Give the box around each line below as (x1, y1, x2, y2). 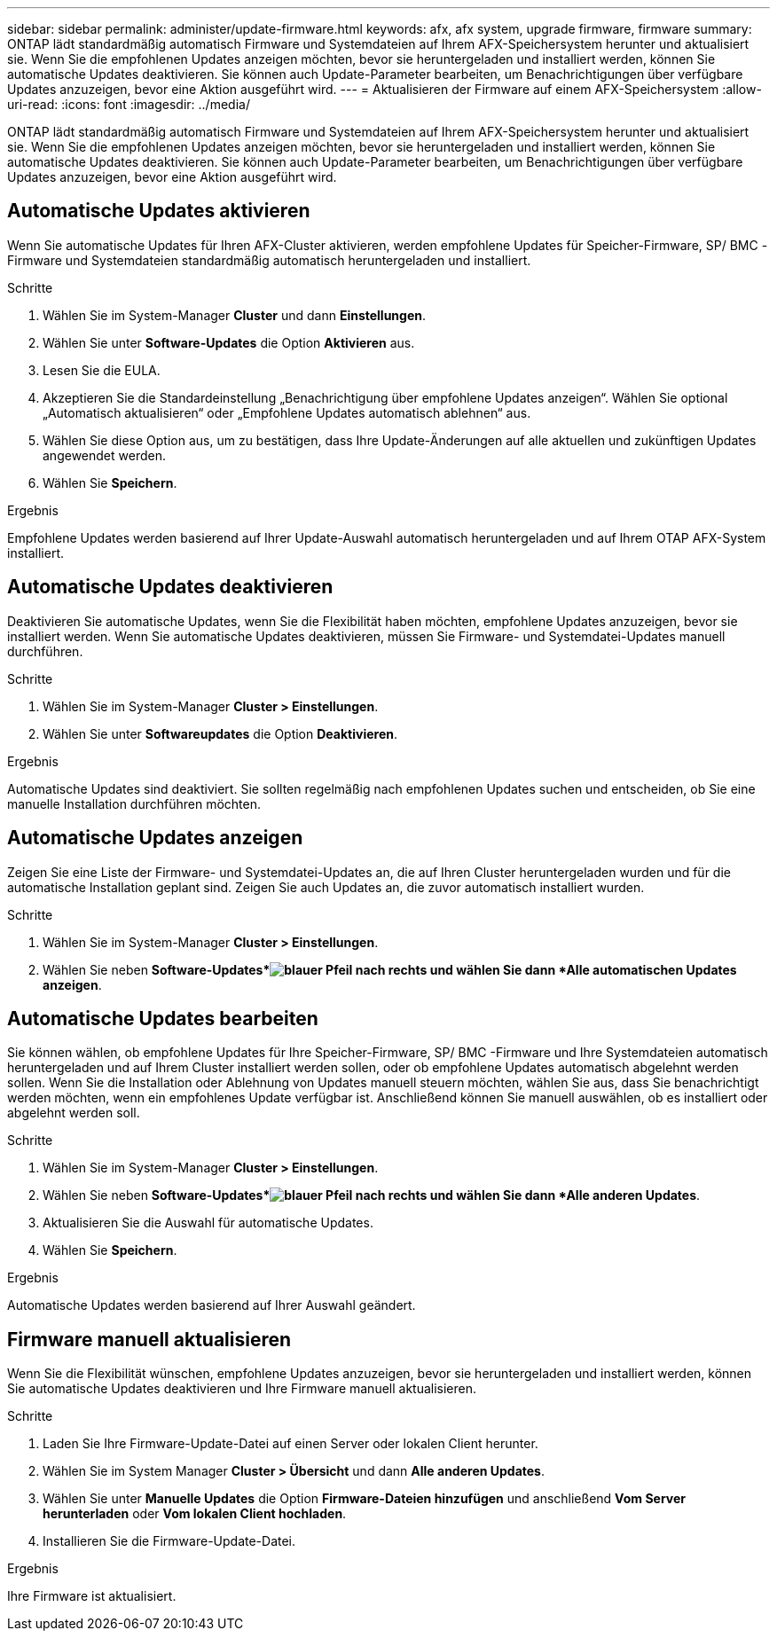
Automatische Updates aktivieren (7, 200, 310, 223)
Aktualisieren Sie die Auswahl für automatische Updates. (43, 1215, 373, 1231)
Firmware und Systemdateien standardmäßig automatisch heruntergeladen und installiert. (7, 252, 531, 268)
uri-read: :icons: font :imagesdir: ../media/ (7, 97, 250, 112)
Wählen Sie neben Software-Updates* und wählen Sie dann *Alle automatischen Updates (43, 961, 737, 977)
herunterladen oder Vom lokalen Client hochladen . (43, 1506, 347, 1522)
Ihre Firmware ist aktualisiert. (7, 1588, 177, 1604)
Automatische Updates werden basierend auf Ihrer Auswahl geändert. (7, 1297, 416, 1313)
